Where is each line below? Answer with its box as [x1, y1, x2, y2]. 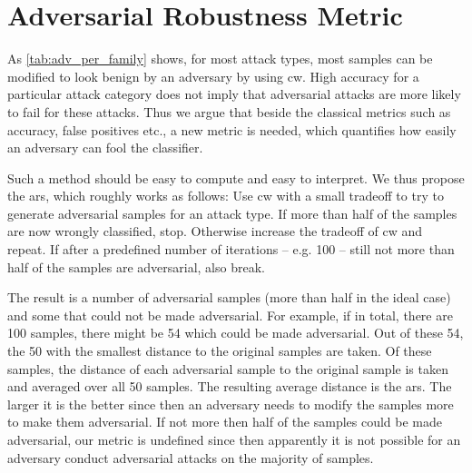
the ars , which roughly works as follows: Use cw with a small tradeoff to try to [7, 186, 444, 205]
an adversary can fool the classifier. [7, 138, 203, 157]
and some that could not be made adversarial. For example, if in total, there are [7, 305, 453, 324]
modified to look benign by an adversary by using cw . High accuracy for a [7, 66, 419, 85]
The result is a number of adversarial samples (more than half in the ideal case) [7, 288, 451, 307]
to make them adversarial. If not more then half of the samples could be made [7, 412, 443, 431]
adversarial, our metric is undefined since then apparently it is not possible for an [7, 430, 461, 448]
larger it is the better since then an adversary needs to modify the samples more [7, 394, 454, 413]
